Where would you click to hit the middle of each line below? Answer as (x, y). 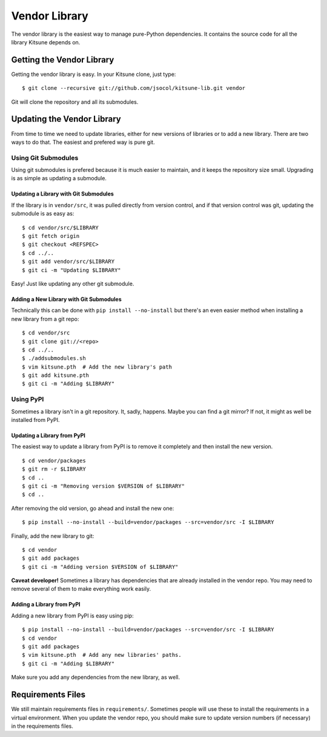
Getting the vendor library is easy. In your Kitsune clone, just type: (94, 74)
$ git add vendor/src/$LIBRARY (68, 262)
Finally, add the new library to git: (53, 536)
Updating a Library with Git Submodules (63, 194)
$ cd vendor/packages (54, 460)
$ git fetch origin (51, 236)
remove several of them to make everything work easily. (81, 589)
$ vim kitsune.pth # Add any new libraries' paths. (102, 655)
